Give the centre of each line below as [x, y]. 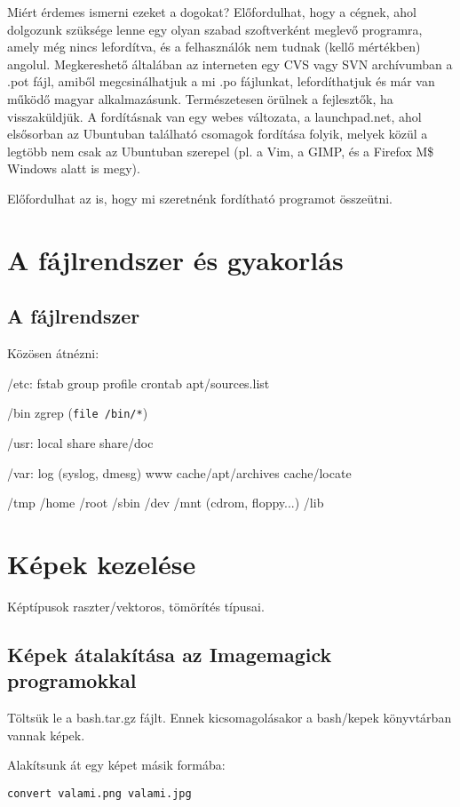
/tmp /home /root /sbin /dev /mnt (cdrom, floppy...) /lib [166, 503]
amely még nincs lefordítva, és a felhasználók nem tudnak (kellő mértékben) [214, 47]
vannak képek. [46, 735]
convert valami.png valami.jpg [99, 793]
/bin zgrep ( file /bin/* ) [78, 413]
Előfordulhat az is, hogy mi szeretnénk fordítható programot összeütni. [200, 198]
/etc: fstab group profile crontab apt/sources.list [139, 383]
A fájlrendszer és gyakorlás [175, 259]
